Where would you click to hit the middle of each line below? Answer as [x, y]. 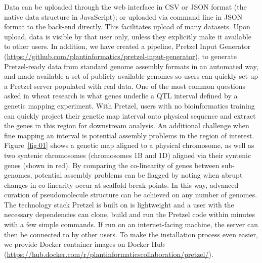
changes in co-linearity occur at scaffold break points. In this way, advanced [121, 185]
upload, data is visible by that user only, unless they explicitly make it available [128, 36]
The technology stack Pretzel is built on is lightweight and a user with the [119, 204]
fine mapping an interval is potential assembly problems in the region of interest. [129, 135]
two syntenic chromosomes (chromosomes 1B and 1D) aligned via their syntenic [128, 155]
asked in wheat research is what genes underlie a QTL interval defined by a [121, 96]
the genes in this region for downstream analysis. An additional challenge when [127, 125]
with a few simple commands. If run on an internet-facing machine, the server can [131, 224]
